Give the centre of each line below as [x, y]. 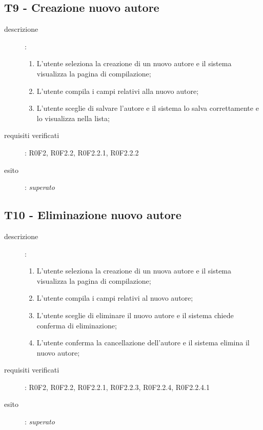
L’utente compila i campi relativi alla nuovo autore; [118, 91]
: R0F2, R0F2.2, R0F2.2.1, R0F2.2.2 [82, 152]
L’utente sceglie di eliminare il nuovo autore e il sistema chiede [135, 315]
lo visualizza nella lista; [73, 118]
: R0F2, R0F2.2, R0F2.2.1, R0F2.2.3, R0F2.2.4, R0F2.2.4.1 [117, 387]
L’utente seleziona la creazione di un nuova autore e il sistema [134, 271]
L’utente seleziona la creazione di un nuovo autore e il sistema [134, 63]
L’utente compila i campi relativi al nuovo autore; [115, 298]
